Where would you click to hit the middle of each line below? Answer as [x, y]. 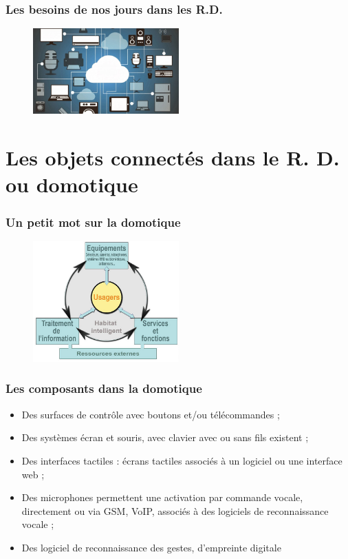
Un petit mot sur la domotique [93, 222]
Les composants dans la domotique [104, 388]
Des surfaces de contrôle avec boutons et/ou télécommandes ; [151, 414]
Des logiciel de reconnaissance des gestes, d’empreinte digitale [151, 547]
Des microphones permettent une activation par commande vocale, [162, 497]
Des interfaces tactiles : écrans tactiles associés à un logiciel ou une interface [182, 460]
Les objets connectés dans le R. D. [173, 157]
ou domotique [72, 184]
